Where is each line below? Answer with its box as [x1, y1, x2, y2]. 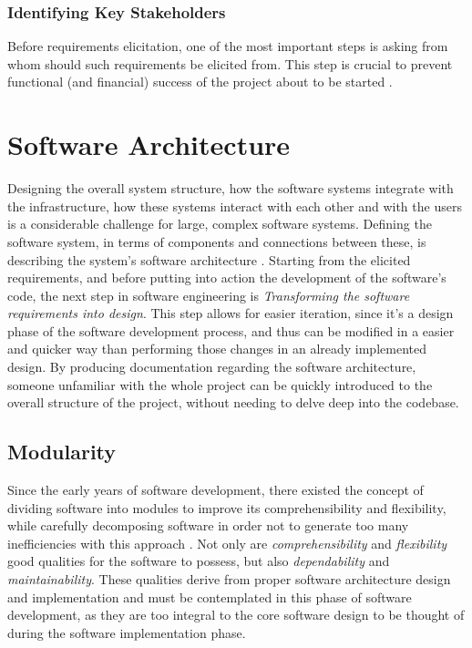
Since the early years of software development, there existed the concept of [7, 480, 424, 499]
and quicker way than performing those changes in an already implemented [7, 339, 426, 358]
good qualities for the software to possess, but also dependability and [7, 551, 390, 571]
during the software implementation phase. [7, 622, 246, 642]
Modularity [7, 437, 117, 466]
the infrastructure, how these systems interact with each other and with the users [7, 196, 462, 215]
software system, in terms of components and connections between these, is [7, 231, 426, 251]
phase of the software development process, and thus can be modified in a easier [7, 321, 455, 340]
